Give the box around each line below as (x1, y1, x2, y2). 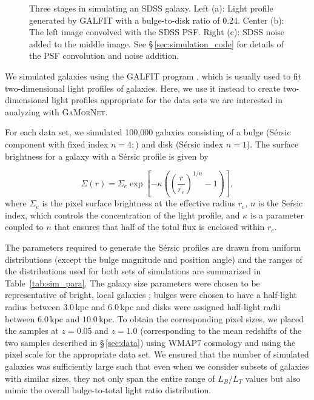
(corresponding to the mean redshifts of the (140, 324, 302, 337)
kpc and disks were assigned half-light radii (120, 300, 281, 313)
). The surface (246, 137, 299, 150)
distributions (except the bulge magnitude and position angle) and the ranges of (5, 253, 302, 265)
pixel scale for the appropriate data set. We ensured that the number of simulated (5, 348, 309, 361)
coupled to (5, 220, 44, 233)
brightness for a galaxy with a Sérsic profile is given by (5, 149, 209, 162)
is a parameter (250, 208, 304, 221)
